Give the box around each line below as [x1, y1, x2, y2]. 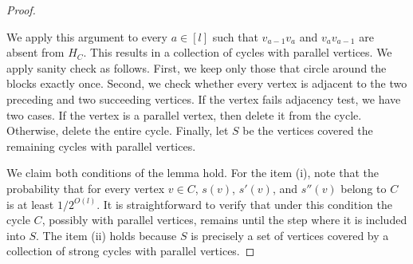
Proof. [6, 2, 36, 18]
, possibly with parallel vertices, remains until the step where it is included [41, 211, 407, 228]
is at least [6, 195, 54, 212]
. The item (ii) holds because [36, 227, 177, 243]
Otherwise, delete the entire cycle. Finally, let [6, 122, 229, 139]
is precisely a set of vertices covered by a [191, 227, 389, 243]
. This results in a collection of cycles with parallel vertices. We [83, 44, 392, 61]
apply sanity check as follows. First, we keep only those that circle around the [6, 59, 387, 76]
